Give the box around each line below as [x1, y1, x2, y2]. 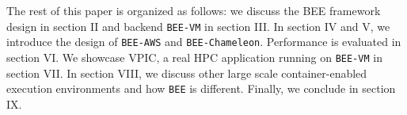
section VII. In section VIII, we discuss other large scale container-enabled [6, 64, 367, 81]
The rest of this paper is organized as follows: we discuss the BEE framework [6, 2, 381, 18]
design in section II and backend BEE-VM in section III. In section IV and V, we [6, 17, 390, 34]
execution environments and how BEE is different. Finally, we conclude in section [6, 80, 396, 97]
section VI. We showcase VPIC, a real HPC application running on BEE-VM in [6, 48, 382, 65]
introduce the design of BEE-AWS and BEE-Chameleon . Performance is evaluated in [6, 33, 401, 50]
